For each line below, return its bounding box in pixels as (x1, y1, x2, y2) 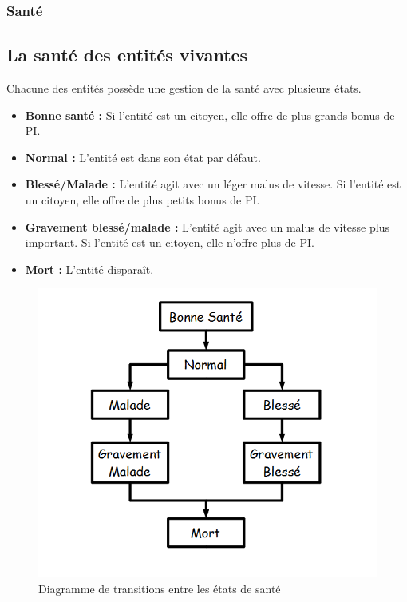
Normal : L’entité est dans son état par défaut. (25, 149, 261, 165)
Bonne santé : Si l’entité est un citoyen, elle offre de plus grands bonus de (25, 106, 395, 123)
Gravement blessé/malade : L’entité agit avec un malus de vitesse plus (25, 218, 389, 235)
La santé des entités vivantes (6, 42, 248, 67)
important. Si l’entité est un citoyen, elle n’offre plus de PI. (25, 234, 314, 251)
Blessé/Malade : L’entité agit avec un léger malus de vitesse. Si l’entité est (25, 176, 401, 192)
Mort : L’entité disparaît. (25, 260, 154, 277)
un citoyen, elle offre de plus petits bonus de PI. (25, 192, 260, 208)
